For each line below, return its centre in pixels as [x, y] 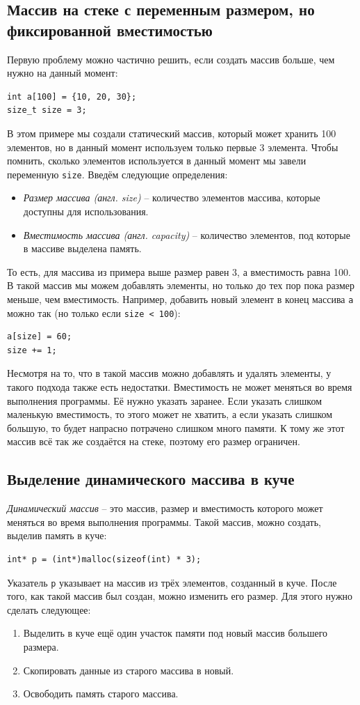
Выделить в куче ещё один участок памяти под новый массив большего [175, 633]
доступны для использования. [86, 211]
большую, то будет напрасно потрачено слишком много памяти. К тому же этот [176, 427]
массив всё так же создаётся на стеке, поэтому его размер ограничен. [154, 441]
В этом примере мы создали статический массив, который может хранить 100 [172, 133]
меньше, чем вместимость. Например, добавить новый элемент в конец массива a [180, 299]
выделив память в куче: [57, 535]
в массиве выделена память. [82, 248]
